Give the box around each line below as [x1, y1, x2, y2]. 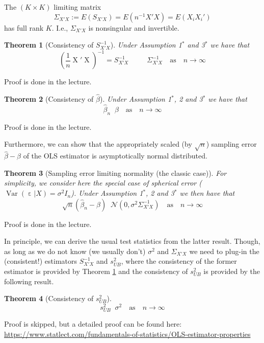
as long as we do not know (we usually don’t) [4, 245, 146, 256]
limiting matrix [54, 2, 101, 12]
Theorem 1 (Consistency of [4, 39, 94, 50]
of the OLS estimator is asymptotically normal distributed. [23, 150, 207, 161]
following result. [4, 276, 54, 286]
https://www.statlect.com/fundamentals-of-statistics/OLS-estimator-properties [4, 328, 251, 339]
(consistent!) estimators [4, 256, 77, 266]
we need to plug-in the [189, 245, 259, 256]
